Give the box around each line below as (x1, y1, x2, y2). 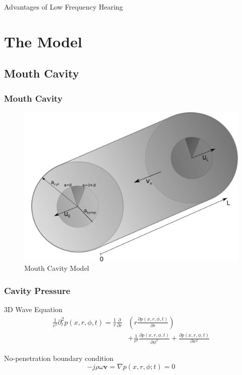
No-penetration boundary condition (4, 352, 114, 363)
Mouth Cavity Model (24, 263, 89, 273)
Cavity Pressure (4, 284, 71, 296)
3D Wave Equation (4, 304, 63, 315)
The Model (4, 31, 82, 51)
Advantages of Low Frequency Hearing (4, 2, 123, 12)
